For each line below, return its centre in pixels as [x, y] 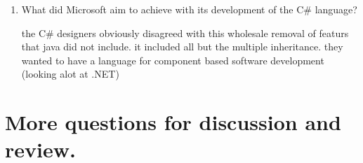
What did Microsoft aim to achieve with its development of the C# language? [189, 9]
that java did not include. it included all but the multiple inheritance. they [182, 47]
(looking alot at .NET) [70, 74]
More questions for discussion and [173, 122]
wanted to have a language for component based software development [173, 60]
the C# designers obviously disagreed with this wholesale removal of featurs [185, 33]
